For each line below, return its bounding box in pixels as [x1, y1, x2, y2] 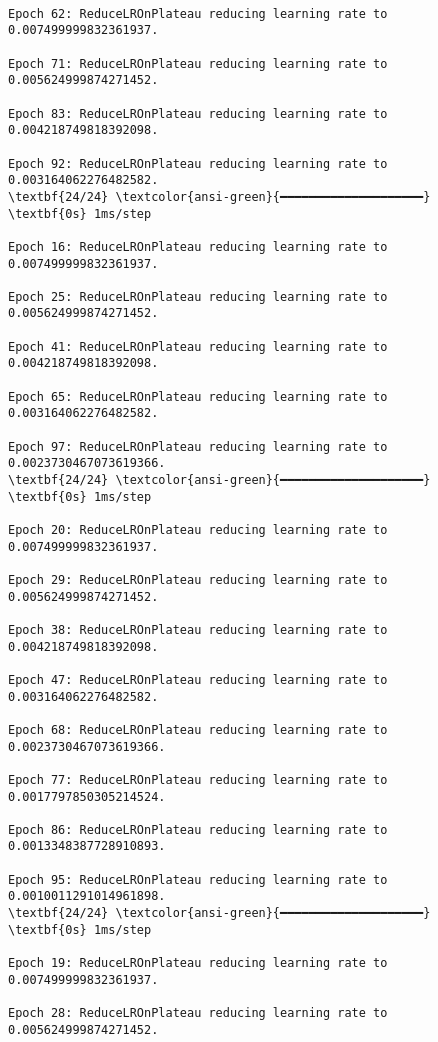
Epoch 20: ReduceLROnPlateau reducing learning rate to [8, 523, 388, 537]
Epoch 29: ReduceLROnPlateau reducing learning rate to [8, 572, 388, 587]
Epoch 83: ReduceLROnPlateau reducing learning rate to [8, 106, 388, 121]
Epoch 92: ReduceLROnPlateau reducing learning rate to [8, 156, 388, 171]
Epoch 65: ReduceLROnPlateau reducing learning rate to [8, 389, 388, 404]
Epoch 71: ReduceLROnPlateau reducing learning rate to [8, 56, 388, 71]
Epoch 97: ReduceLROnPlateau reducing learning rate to [8, 439, 388, 454]
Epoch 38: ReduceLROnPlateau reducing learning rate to [8, 622, 388, 637]
